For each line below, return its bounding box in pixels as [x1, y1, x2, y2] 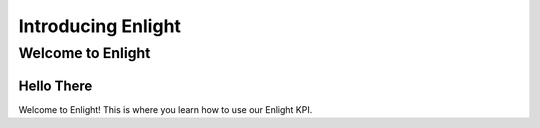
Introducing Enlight [18, 15, 182, 37]
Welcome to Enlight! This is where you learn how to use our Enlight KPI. [18, 103, 313, 115]
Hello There [18, 77, 93, 94]
